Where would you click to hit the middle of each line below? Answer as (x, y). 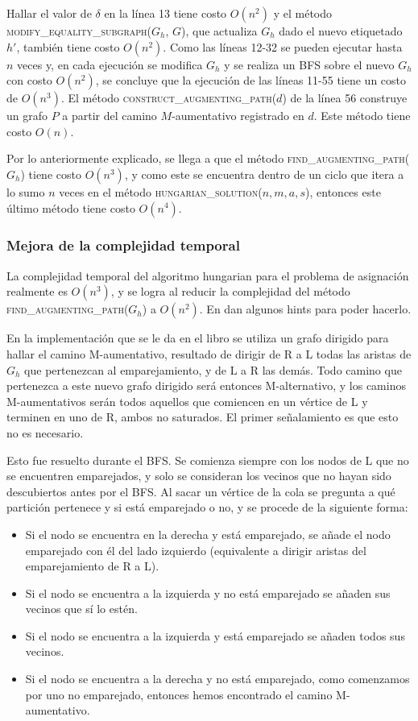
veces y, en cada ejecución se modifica (110, 64)
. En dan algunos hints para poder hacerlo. (305, 309)
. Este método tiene (362, 116)
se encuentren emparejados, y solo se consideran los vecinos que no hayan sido (199, 476)
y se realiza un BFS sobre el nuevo (309, 64)
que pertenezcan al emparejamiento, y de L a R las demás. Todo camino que (213, 369)
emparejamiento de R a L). (92, 566)
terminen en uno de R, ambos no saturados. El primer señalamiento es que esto (203, 417)
